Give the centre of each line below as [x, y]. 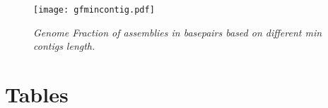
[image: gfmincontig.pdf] [94, 10]
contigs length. [64, 46]
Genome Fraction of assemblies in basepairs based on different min [178, 32]
